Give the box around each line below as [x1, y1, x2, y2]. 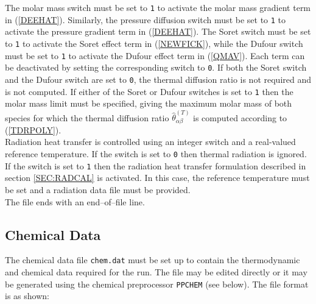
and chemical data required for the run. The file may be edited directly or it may [5, 266, 307, 278]
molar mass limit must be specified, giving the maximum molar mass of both [5, 97, 292, 110]
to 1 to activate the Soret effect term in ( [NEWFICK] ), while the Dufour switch [5, 37, 303, 49]
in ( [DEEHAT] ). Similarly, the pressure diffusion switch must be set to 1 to [5, 13, 286, 26]
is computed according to [193, 111, 287, 124]
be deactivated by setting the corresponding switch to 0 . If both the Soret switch [5, 61, 307, 74]
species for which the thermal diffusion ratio [5, 111, 169, 124]
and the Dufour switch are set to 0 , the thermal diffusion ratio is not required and [5, 72, 311, 85]
